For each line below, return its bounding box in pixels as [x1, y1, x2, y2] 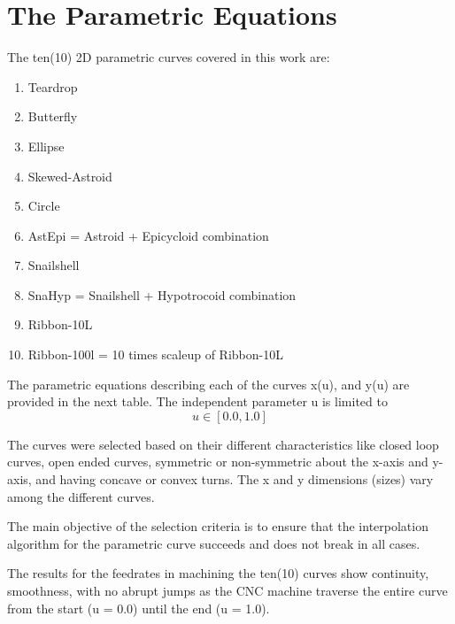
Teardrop [27, 77, 78, 96]
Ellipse [27, 136, 65, 155]
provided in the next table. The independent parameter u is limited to [7, 392, 388, 411]
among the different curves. [7, 487, 155, 505]
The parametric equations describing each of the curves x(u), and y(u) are [7, 374, 410, 393]
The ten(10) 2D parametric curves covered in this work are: [7, 48, 330, 66]
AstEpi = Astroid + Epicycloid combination [27, 226, 269, 244]
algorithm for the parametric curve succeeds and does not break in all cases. [7, 534, 420, 552]
